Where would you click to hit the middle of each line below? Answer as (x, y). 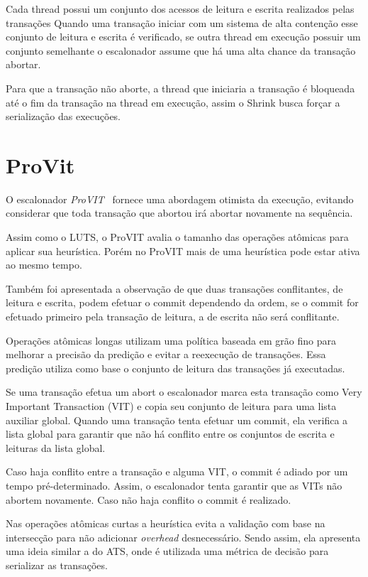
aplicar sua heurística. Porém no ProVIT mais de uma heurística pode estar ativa (183, 250)
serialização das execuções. (63, 116)
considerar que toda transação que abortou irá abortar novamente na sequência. (179, 213)
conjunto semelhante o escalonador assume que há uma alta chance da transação (181, 50)
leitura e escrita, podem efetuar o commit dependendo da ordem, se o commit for (182, 302)
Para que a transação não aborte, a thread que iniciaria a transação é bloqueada (180, 88)
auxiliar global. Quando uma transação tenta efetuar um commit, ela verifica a (177, 420)
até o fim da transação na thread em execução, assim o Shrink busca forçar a (173, 102)
